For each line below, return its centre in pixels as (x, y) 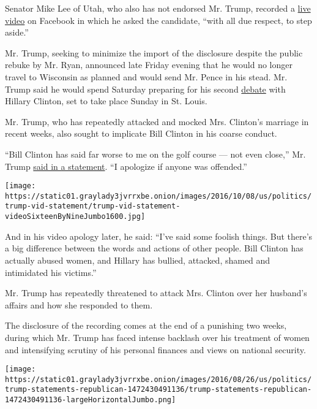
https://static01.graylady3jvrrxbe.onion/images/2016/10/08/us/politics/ (158, 196)
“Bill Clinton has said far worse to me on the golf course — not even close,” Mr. (155, 154)
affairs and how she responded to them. (79, 304)
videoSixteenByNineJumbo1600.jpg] (75, 217)
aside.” (17, 32)
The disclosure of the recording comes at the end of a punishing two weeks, (146, 325)
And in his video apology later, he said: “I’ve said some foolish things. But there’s (159, 236)
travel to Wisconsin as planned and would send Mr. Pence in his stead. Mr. (146, 76)
